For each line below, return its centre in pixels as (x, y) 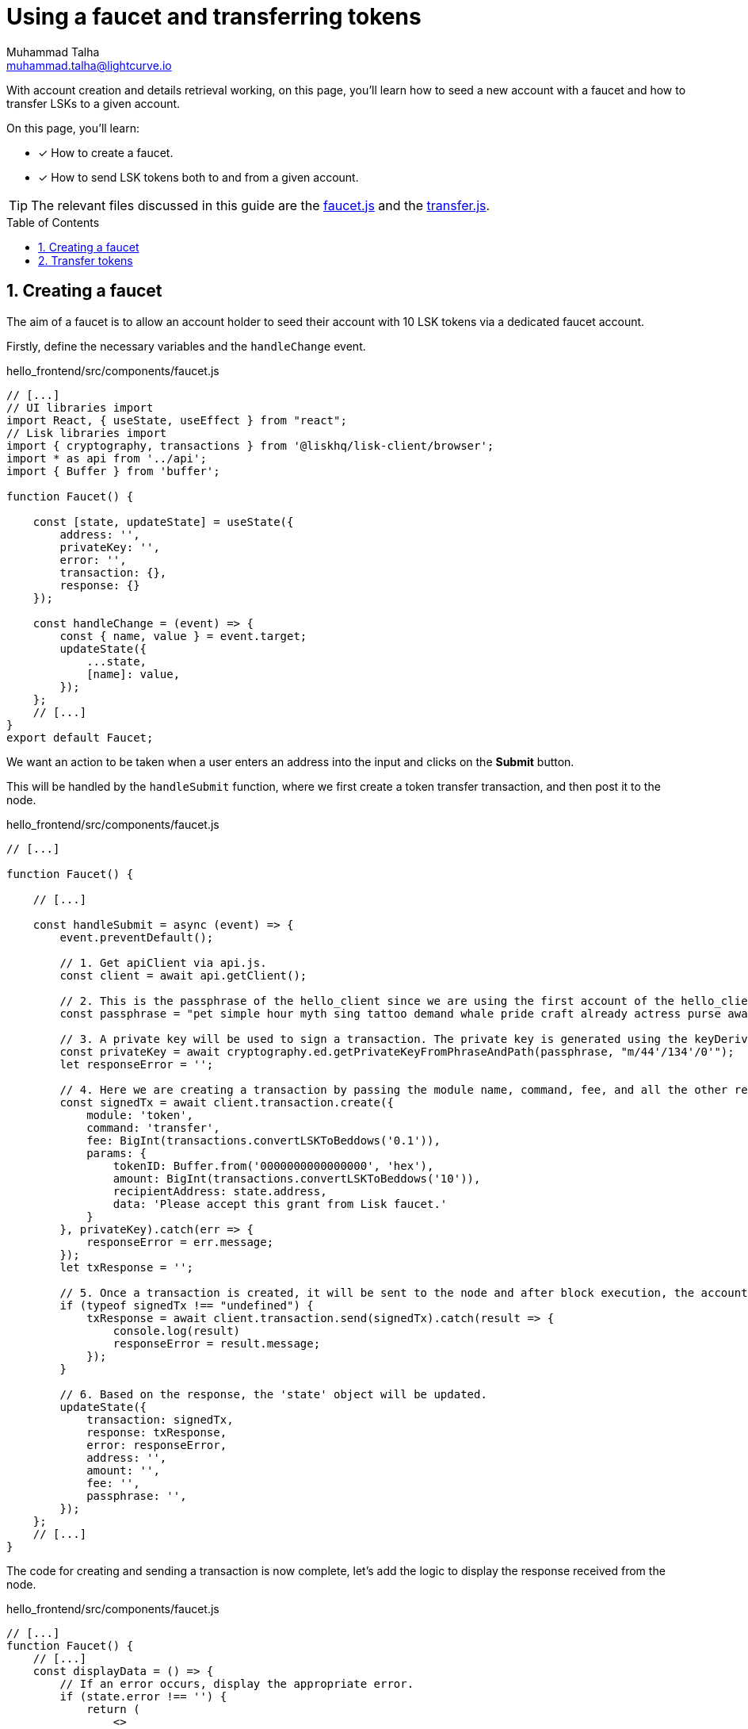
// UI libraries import (80, 407)
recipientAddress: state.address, (220, 1191)
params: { (117, 1153)
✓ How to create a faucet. (106, 152)
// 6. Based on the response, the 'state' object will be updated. (273, 1394)
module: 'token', (140, 1115)
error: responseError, (157, 1445)
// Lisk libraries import (87, 433)
